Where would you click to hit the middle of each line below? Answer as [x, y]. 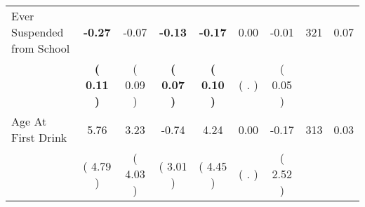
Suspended [38, 32]
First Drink [39, 137]
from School [41, 48]
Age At [29, 121]
